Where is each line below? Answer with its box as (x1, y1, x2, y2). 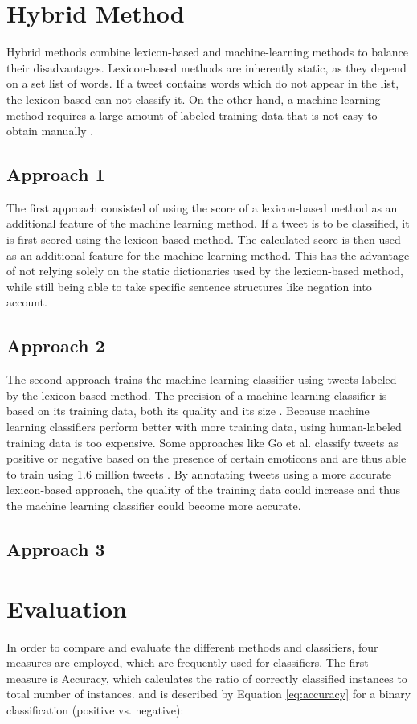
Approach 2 (6, 333, 105, 358)
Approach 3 (6, 536, 105, 561)
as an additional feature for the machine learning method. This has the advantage (6, 246, 410, 263)
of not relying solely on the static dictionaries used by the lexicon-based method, (6, 262, 403, 279)
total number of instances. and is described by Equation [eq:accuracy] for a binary (6, 685, 411, 702)
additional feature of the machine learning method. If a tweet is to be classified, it (6, 215, 410, 232)
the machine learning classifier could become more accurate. (6, 497, 301, 513)
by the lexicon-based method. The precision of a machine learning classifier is (6, 386, 387, 403)
